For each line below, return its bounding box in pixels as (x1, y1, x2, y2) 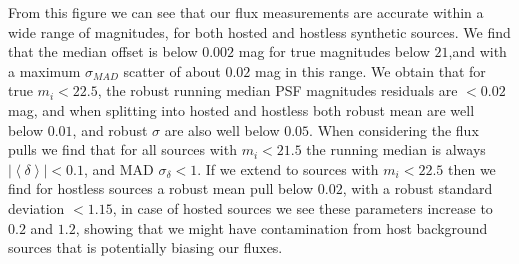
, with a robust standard (342, 178, 493, 199)
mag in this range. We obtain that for (255, 60, 486, 81)
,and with (448, 41, 507, 62)
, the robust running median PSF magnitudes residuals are (97, 80, 458, 101)
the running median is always (306, 139, 486, 160)
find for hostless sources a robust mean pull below (8, 178, 314, 199)
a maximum (8, 60, 81, 81)
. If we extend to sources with (197, 158, 379, 179)
